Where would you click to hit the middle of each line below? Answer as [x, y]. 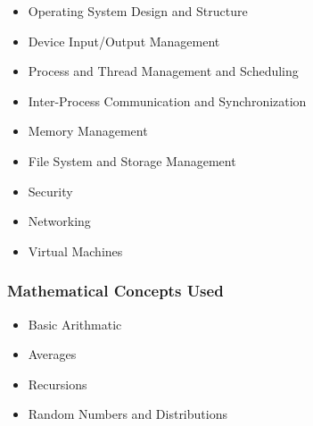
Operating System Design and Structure [138, 11]
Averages [52, 354]
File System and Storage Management [132, 160]
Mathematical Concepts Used [115, 291]
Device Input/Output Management [124, 41]
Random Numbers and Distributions [128, 414]
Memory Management [88, 131]
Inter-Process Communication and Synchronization [167, 100]
